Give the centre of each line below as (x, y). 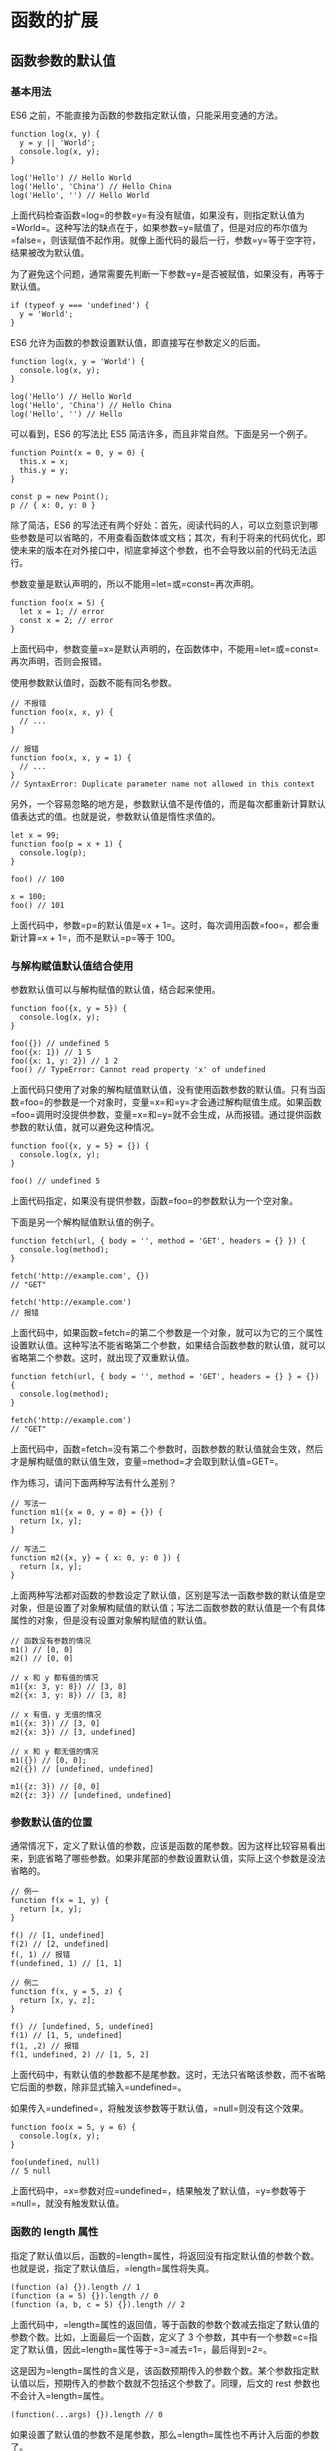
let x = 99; (35, 835)
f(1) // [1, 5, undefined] (66, 2036)
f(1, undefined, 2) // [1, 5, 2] (80, 2055)
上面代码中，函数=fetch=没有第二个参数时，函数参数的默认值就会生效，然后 (167, 1449)
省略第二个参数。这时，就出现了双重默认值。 (102, 1358)
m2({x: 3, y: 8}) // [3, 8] (69, 1696)
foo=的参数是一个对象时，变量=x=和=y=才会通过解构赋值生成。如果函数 (173, 1102)
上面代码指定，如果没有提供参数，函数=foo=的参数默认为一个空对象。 (154, 1201)
